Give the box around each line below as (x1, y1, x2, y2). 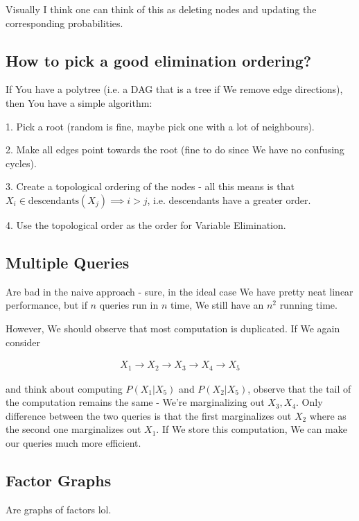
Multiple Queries (6, 251, 130, 273)
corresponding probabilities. (6, 15, 123, 30)
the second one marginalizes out (6, 422, 141, 436)
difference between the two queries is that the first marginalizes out (6, 408, 292, 422)
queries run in (99, 298, 159, 312)
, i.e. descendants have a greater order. (147, 192, 311, 207)
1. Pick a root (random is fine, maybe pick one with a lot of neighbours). (6, 119, 315, 133)
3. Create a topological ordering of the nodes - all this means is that (6, 179, 295, 194)
